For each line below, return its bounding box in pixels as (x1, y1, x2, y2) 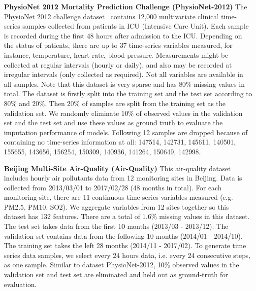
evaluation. (4, 279, 37, 289)
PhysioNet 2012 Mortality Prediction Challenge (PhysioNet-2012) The (4, 1, 247, 11)
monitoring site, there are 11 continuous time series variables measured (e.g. (4, 192, 233, 202)
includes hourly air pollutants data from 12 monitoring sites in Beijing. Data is (4, 173, 242, 183)
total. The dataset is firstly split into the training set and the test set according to (4, 88, 252, 99)
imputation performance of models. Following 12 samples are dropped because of (4, 127, 248, 137)
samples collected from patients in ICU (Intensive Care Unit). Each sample (22, 21, 249, 31)
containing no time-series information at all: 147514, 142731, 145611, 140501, (4, 137, 236, 147)
